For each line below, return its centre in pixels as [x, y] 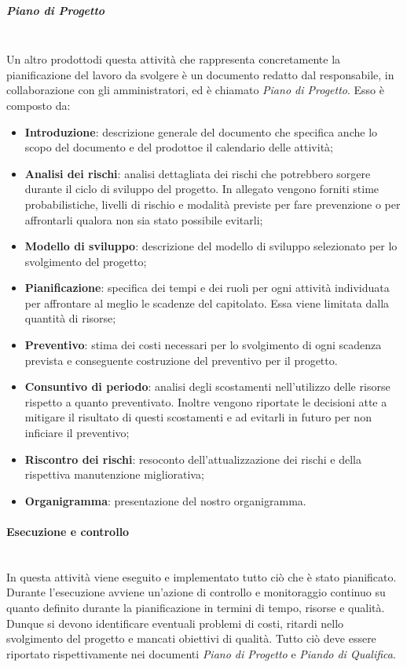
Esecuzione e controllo [68, 531]
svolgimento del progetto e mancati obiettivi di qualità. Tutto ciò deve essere [191, 638]
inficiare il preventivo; [77, 433]
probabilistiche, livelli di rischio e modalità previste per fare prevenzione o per [213, 204]
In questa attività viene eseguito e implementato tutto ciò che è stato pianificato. [202, 576]
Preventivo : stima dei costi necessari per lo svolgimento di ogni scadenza [203, 345]
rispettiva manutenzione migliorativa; [114, 474]
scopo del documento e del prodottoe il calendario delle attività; [179, 147]
